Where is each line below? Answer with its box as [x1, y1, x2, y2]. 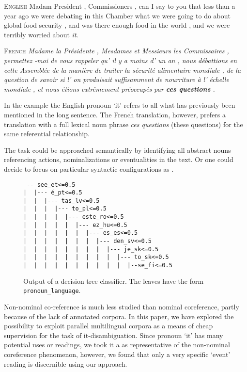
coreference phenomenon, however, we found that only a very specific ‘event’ [4, 349, 231, 359]
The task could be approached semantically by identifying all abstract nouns [4, 145, 231, 155]
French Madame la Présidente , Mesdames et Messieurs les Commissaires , [4, 46, 229, 56]
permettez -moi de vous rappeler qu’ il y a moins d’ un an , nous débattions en [4, 55, 237, 65]
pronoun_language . [23, 285, 81, 295]
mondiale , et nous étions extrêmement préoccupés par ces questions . [4, 83, 215, 94]
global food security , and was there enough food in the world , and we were [4, 20, 230, 30]
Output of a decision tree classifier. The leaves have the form [23, 275, 204, 286]
